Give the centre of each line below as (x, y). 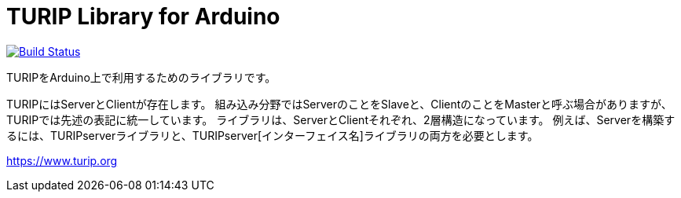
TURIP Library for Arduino (143, 16)
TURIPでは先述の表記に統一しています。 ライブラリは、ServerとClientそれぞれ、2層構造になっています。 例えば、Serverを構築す (341, 119)
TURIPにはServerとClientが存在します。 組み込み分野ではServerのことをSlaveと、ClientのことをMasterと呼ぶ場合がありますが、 (339, 104)
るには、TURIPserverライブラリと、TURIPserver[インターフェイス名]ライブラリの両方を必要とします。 (273, 135)
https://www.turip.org (62, 160)
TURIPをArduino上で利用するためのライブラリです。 (141, 77)
